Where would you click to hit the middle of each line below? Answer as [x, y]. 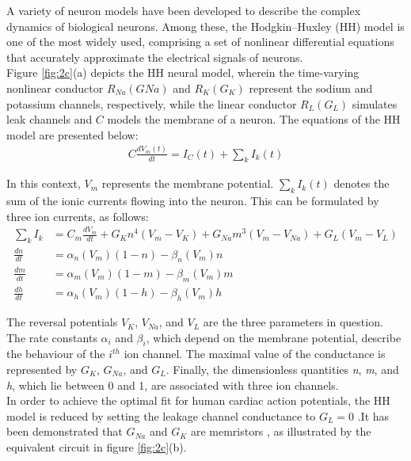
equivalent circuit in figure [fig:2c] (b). [97, 447]
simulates [375, 103]
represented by [42, 370]
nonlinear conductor [55, 88]
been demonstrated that [65, 431]
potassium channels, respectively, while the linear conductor [152, 103]
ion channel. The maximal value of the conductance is [255, 354]
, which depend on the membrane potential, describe [274, 337]
